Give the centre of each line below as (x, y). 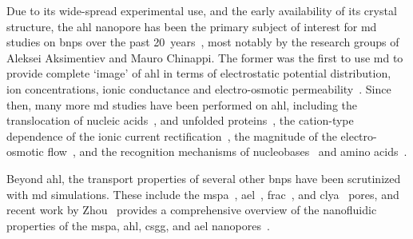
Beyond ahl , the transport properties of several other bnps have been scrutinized (204, 178)
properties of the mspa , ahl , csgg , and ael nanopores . (138, 225)
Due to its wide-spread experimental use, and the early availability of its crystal (202, 10)
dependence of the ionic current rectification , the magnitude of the (172, 135)
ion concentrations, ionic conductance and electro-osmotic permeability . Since (199, 88)
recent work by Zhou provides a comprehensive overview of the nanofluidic (192, 210)
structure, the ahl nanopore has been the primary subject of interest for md (192, 26)
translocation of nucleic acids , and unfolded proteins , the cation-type (180, 120)
